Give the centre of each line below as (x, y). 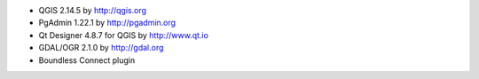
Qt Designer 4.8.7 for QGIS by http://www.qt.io (123, 35)
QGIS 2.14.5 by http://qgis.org (92, 10)
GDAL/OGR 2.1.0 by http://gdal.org (101, 48)
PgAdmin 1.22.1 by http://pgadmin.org (107, 23)
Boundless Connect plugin (87, 60)
